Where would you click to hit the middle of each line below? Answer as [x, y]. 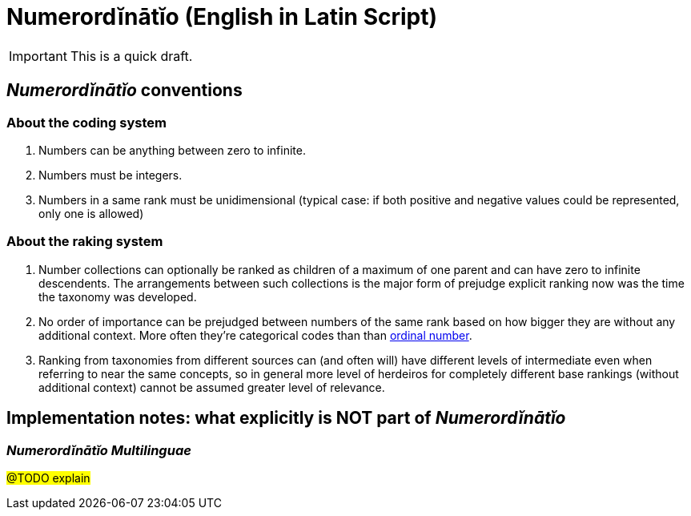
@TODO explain [48, 478]
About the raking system [85, 242]
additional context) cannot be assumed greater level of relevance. [212, 387]
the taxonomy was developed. [118, 296]
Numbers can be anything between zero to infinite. [172, 150]
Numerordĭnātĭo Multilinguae [99, 450]
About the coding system [86, 122]
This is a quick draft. [131, 56]
